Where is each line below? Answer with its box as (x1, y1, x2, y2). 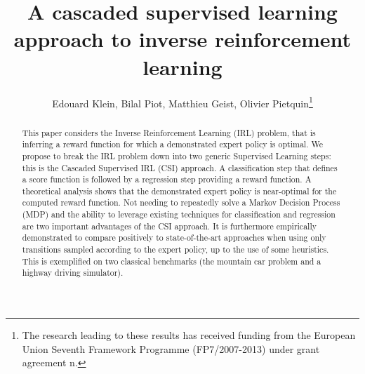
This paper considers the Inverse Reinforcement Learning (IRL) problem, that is (22, 126, 316, 138)
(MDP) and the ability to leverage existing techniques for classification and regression (22, 208, 336, 220)
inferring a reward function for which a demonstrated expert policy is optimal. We (22, 138, 323, 150)
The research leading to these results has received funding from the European (22, 328, 356, 342)
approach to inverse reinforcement (13, 25, 352, 53)
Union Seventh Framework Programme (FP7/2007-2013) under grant (22, 341, 320, 356)
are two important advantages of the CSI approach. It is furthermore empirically (22, 220, 317, 232)
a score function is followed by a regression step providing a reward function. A (22, 173, 312, 185)
